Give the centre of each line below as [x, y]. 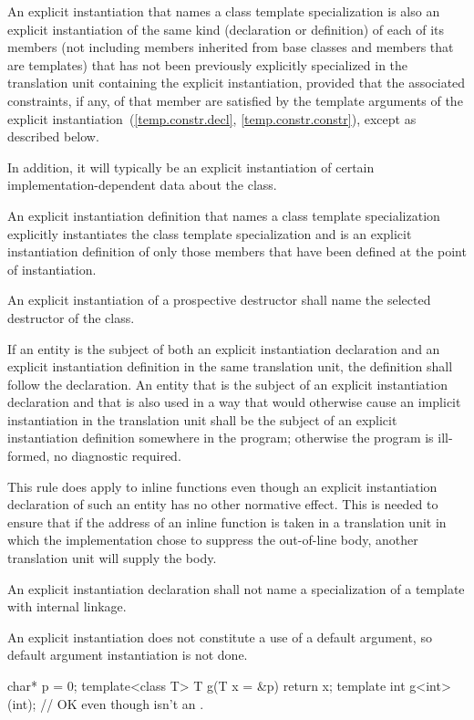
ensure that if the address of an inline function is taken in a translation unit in [227, 522]
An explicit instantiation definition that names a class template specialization [224, 215]
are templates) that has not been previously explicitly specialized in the [208, 64]
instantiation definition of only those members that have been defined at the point [237, 251]
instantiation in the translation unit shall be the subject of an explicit [202, 419]
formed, [29, 456]
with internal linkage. [67, 606]
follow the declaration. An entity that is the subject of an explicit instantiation [227, 384]
